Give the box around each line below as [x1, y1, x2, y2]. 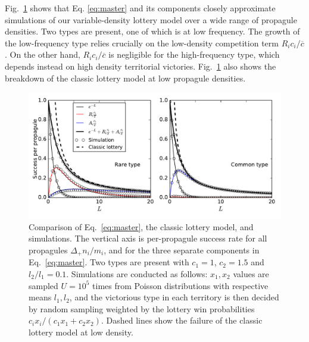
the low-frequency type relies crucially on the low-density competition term [5, 36, 279, 49]
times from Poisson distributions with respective [92, 279, 269, 291]
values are [233, 267, 269, 280]
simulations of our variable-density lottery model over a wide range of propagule [5, 13, 297, 26]
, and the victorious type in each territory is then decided [69, 291, 279, 303]
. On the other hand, [5, 48, 80, 61]
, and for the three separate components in [104, 243, 260, 256]
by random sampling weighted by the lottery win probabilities [29, 302, 255, 315]
